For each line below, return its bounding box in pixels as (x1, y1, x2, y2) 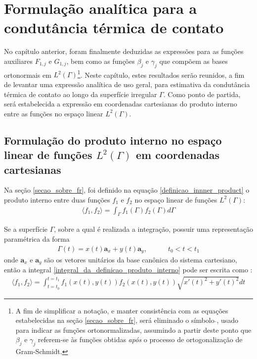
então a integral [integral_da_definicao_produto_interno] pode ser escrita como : (4, 264, 253, 275)
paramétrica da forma (4, 233, 70, 244)
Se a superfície (4, 224, 48, 234)
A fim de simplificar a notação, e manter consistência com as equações (15, 305, 228, 315)
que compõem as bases (159, 55, 228, 66)
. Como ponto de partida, (163, 89, 241, 99)
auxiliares (4, 55, 33, 66)
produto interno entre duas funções (4, 194, 110, 205)
